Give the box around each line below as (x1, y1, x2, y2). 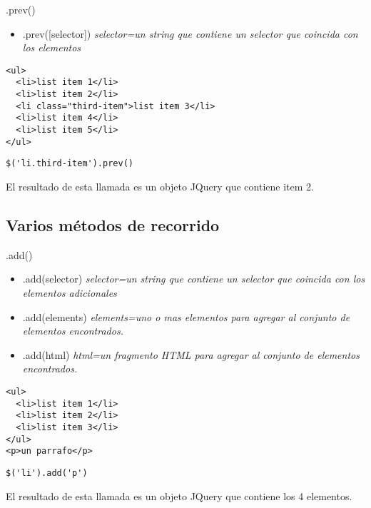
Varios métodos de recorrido (6, 214, 220, 236)
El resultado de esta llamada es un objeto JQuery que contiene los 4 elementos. (6, 488, 352, 503)
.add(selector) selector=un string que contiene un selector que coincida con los (22, 271, 365, 286)
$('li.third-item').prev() (6, 158, 133, 169)
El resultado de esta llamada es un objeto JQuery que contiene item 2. (6, 179, 314, 194)
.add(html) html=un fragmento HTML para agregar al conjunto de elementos (22, 347, 360, 362)
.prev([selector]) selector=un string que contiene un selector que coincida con (22, 26, 358, 41)
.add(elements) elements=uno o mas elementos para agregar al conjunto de (22, 309, 350, 324)
